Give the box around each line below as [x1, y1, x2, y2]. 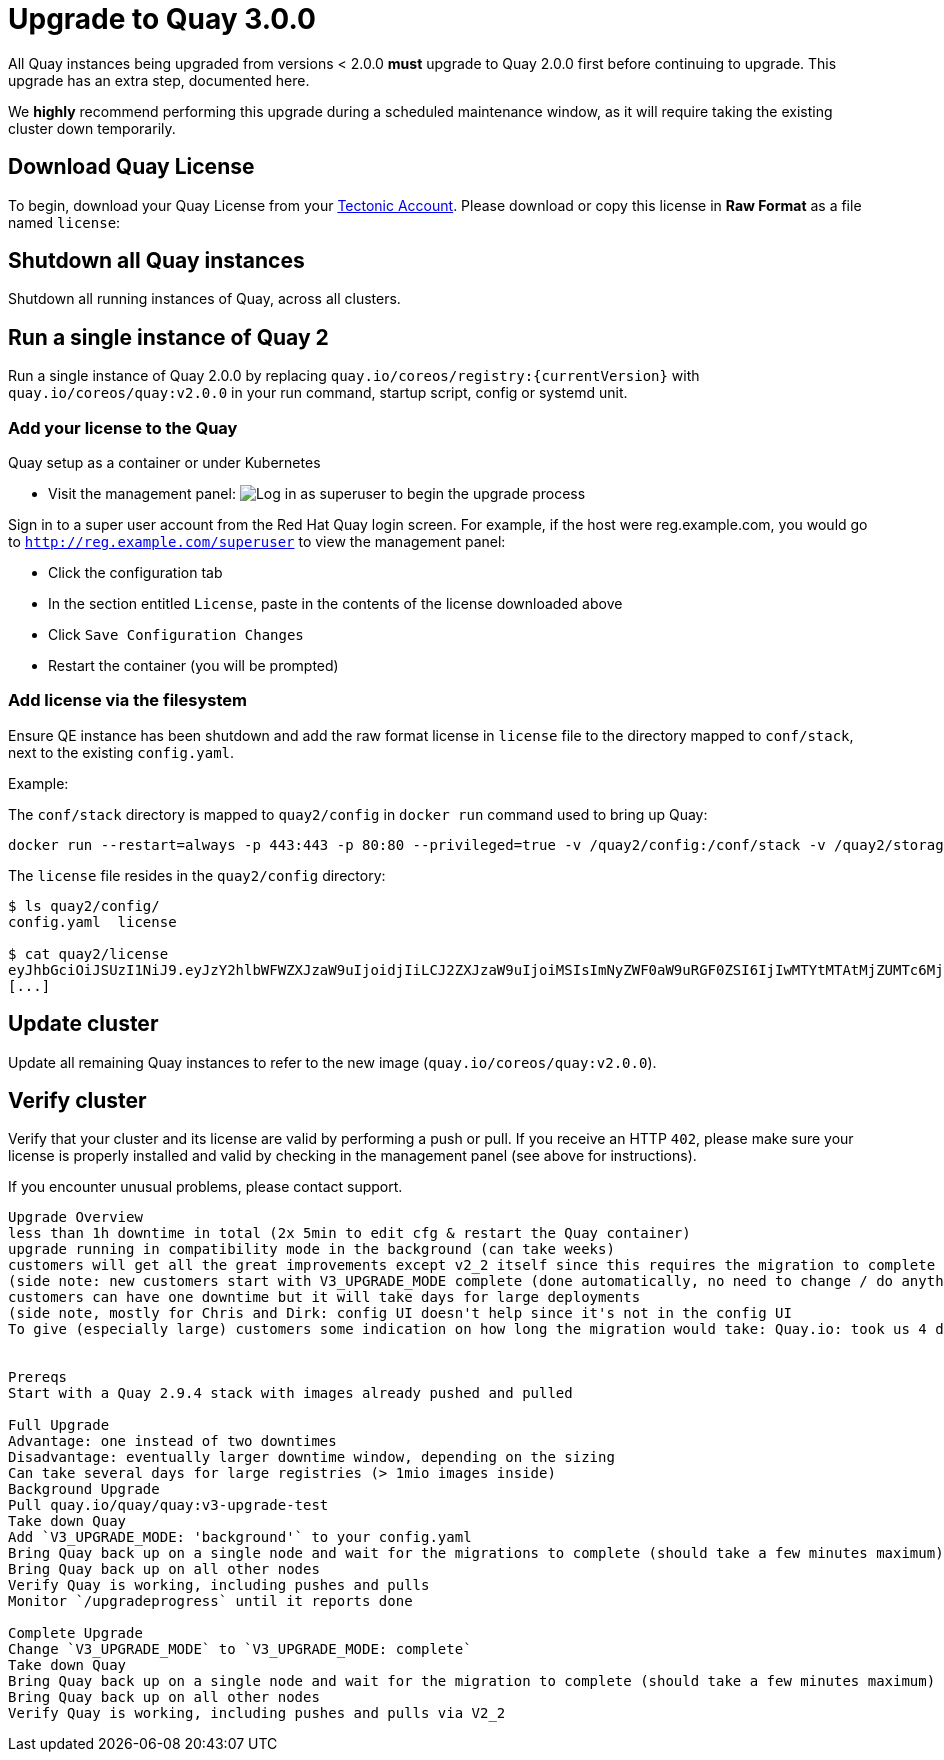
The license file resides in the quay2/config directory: [8, 866, 386, 884]
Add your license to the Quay [8, 417, 238, 438]
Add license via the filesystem [8, 690, 247, 711]
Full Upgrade [8, 1417, 110, 1434]
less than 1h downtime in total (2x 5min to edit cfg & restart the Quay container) [8, 1225, 691, 1242]
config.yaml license [8, 913, 177, 930]
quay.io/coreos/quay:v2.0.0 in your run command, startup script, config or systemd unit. [8, 384, 628, 402]
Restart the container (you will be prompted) [48, 657, 339, 675]
